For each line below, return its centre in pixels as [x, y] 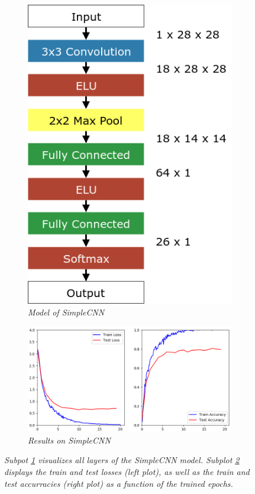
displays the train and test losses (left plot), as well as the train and [127, 471]
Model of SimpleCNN [66, 312]
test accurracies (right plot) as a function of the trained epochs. [119, 483]
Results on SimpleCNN [69, 440]
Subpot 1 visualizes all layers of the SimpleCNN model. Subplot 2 [122, 460]
